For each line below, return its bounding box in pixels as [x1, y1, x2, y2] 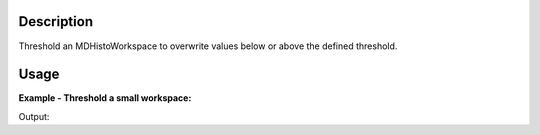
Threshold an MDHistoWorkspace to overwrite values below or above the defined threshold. [18, 40, 398, 52]
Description [18, 13, 94, 30]
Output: [18, 110, 50, 122]
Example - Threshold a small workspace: [18, 92, 192, 104]
